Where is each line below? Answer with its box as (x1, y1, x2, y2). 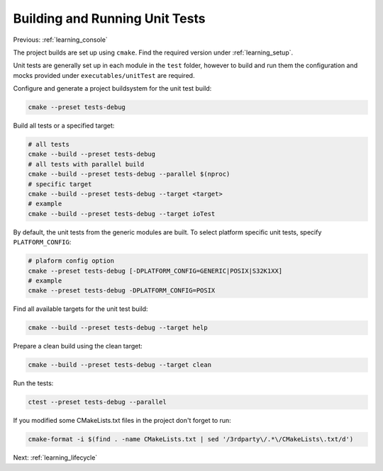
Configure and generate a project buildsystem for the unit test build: (13, 84, 212, 93)
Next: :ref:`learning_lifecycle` (13, 453, 98, 462)
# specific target (28, 180, 92, 188)
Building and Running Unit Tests (13, 11, 206, 26)
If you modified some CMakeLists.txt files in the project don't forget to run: (13, 416, 232, 425)
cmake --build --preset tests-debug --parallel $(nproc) (28, 170, 231, 178)
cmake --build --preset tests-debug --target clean (28, 361, 212, 369)
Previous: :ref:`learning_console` (13, 35, 108, 44)
